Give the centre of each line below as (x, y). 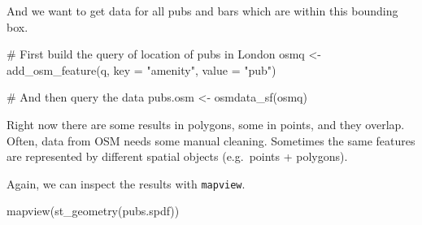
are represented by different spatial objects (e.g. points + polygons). (177, 156)
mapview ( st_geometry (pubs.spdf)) (93, 211)
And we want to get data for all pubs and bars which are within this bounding (202, 11)
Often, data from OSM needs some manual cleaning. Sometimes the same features (211, 140)
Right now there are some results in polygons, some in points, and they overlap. (206, 124)
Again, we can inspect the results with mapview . (126, 183)
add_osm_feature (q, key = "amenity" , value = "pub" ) (141, 69)
